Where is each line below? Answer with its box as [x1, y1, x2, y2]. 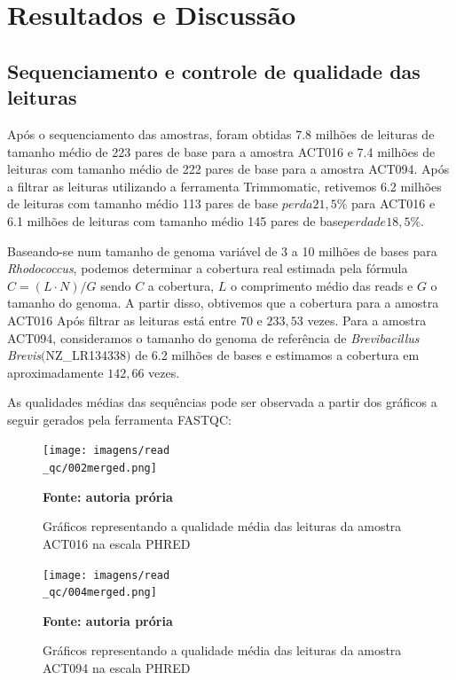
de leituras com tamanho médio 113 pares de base [7, 194, 279, 213]
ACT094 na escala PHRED [43, 659, 191, 677]
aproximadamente [7, 363, 104, 381]
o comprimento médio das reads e [231, 276, 413, 294]
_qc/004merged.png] [43, 586, 157, 599]
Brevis [7, 346, 41, 364]
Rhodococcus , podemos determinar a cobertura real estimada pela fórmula [7, 259, 408, 277]
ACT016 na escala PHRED [43, 534, 191, 552]
